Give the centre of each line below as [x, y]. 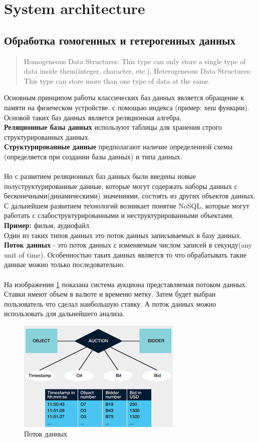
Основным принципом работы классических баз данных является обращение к [124, 97]
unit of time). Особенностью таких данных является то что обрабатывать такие [125, 254]
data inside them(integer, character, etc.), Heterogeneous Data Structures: [138, 71]
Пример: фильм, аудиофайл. [48, 225]
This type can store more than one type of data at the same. [117, 80]
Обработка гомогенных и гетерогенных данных [120, 40]
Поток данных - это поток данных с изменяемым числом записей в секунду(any [128, 245]
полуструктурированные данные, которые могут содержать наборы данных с [121, 186]
